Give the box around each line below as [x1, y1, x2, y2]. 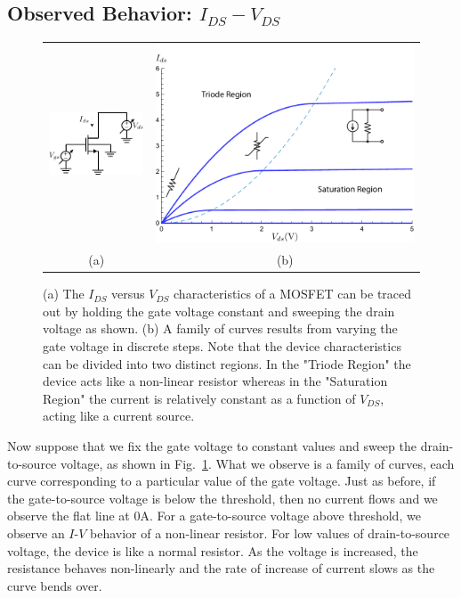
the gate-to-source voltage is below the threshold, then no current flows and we [7, 488, 438, 507]
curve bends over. [7, 576, 102, 594]
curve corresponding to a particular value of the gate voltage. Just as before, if [7, 471, 436, 490]
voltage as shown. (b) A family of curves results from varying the [43, 319, 398, 338]
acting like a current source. [43, 406, 195, 425]
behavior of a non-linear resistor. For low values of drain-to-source [90, 523, 450, 542]
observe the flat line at [7, 506, 130, 525]
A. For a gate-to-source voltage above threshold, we [140, 506, 421, 525]
